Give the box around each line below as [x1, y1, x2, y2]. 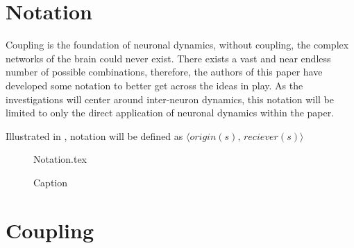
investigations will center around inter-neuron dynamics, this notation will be [6, 91, 335, 106]
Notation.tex [33, 152, 87, 166]
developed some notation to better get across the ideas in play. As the [6, 78, 303, 92]
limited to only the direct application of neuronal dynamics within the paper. [6, 105, 335, 120]
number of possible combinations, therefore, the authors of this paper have [6, 64, 323, 79]
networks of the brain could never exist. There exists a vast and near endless [6, 51, 331, 65]
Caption [33, 175, 68, 189]
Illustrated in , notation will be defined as [6, 128, 183, 143]
